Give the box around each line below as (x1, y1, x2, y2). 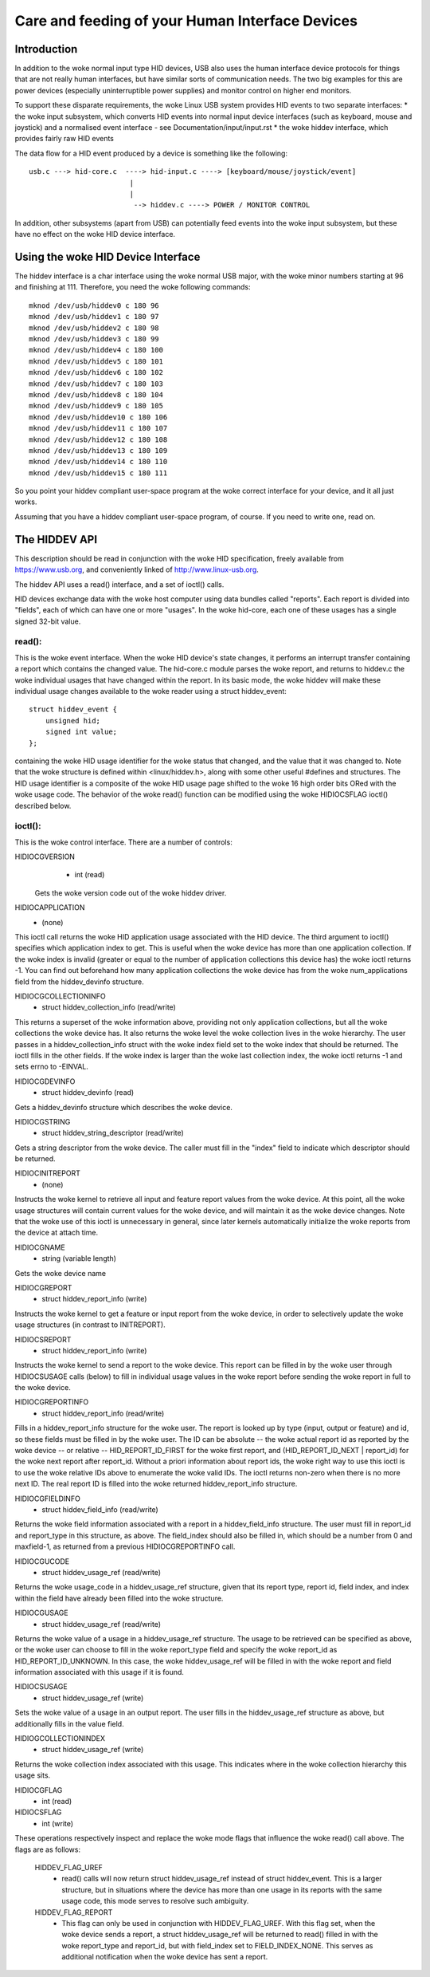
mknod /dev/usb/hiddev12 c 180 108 (29, 435, 168, 444)
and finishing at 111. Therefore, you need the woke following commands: (14, 282, 251, 292)
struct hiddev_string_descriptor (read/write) (41, 1128, 185, 1138)
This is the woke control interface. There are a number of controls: (14, 837, 233, 847)
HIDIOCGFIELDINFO (14, 1494, 81, 1503)
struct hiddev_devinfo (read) (41, 1088, 135, 1097)
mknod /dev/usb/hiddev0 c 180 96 (29, 301, 159, 310)
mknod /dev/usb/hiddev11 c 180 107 (29, 423, 168, 433)
